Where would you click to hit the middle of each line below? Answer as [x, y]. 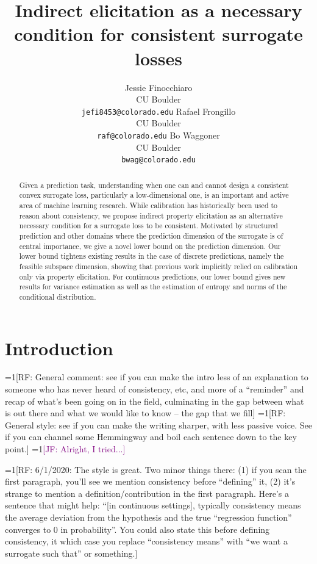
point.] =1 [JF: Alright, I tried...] [65, 449]
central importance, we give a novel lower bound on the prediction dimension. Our [150, 246]
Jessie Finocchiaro [158, 87]
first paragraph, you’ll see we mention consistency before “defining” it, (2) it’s [150, 481]
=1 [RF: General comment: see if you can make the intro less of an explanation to [157, 377]
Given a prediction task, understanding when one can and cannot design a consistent [154, 185]
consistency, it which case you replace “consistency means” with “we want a [146, 541]
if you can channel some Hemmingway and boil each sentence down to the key [151, 437]
